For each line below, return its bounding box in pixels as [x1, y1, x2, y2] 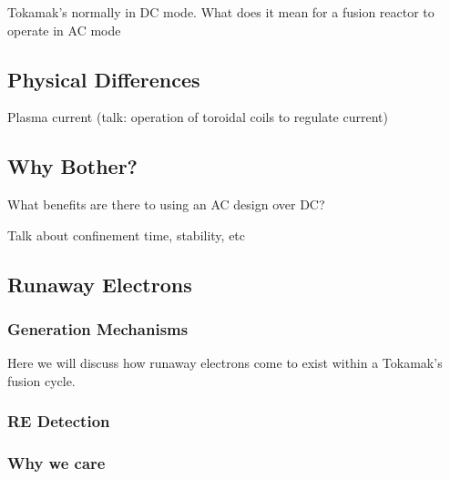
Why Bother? [7, 152, 138, 180]
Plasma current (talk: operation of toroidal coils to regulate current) [7, 107, 388, 127]
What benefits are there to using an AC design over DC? [7, 195, 325, 214]
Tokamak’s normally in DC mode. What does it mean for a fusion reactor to [7, 3, 435, 21]
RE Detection [7, 410, 110, 433]
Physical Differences [7, 65, 200, 93]
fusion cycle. [7, 371, 76, 390]
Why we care [7, 452, 106, 474]
